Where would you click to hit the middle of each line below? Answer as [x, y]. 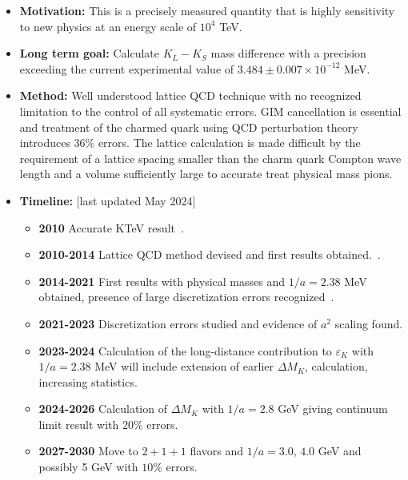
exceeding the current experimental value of [127, 68]
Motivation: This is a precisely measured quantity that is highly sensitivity [207, 10]
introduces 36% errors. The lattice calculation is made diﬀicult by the [190, 143]
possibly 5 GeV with [88, 467]
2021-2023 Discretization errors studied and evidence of [178, 323]
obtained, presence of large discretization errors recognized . [186, 297]
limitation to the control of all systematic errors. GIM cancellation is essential [210, 111]
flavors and [217, 451]
